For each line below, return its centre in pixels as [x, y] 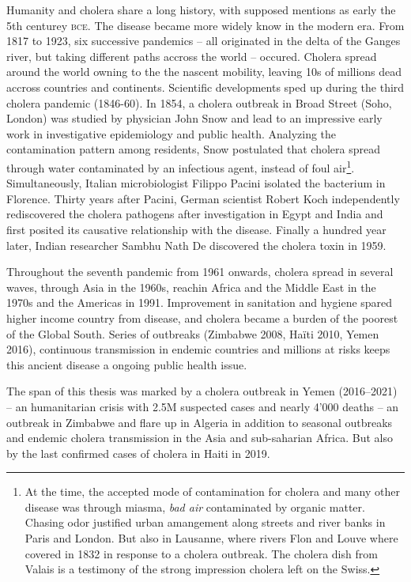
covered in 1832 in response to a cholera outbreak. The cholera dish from [201, 553]
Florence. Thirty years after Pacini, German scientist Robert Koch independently [203, 198]
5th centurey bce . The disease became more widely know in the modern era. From [205, 25]
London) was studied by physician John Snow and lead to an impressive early [194, 118]
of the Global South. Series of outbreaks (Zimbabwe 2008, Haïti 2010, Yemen [193, 333]
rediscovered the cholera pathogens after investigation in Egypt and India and [195, 214]
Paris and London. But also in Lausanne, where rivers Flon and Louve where [211, 538]
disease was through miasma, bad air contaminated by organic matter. [195, 506]
